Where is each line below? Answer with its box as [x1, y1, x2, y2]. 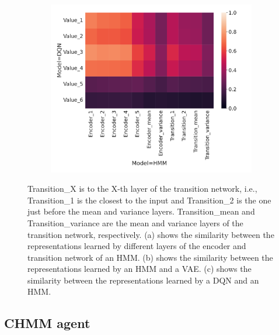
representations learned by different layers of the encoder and [27, 240, 246, 252]
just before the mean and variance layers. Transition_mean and [27, 205, 255, 217]
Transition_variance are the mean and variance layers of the [27, 216, 243, 229]
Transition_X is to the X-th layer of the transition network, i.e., [27, 182, 257, 195]
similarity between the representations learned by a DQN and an [27, 274, 259, 286]
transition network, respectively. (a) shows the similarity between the [27, 228, 274, 240]
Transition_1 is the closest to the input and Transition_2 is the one [27, 194, 271, 206]
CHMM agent [4, 314, 90, 332]
